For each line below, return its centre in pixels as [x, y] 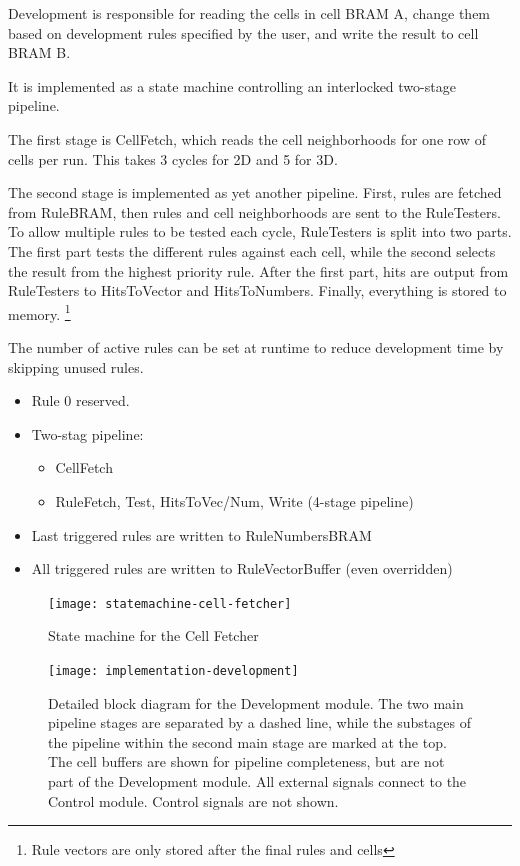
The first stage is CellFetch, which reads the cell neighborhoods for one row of [247, 138]
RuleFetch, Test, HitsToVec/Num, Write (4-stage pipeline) [234, 500]
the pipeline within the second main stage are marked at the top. [247, 741]
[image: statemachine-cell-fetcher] [170, 603]
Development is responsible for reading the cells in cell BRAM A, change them [249, 13]
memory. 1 [39, 312]
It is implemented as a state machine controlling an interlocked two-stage [232, 85]
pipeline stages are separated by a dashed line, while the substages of [259, 722]
